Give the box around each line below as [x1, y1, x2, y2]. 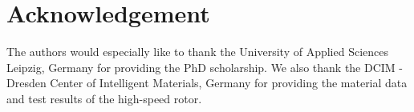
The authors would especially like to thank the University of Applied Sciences [6, 43, 388, 60]
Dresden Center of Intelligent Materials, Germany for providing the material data [6, 74, 408, 91]
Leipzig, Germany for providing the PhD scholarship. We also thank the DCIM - [6, 58, 404, 75]
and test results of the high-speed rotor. [6, 90, 202, 106]
